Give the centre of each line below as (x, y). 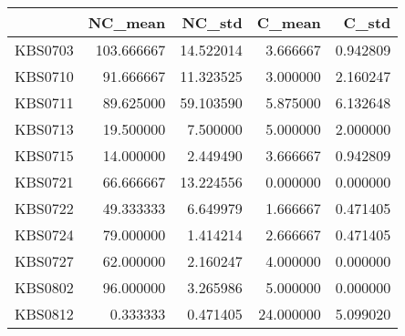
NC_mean (127, 22)
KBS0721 (44, 182)
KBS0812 (44, 314)
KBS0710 (44, 76)
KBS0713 (44, 129)
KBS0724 (44, 234)
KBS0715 (44, 155)
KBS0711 (44, 102)
